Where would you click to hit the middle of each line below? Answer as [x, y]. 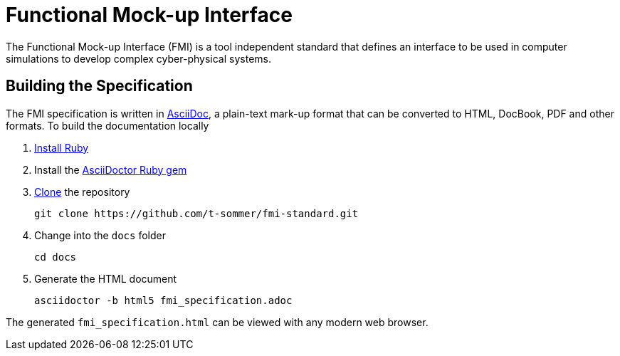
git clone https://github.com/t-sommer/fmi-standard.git [196, 213]
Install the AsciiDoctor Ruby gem [111, 169]
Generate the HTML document [106, 278]
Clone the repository [82, 192]
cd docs [56, 257]
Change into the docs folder [100, 235]
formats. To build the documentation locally [107, 125]
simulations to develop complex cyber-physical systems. [138, 58]
